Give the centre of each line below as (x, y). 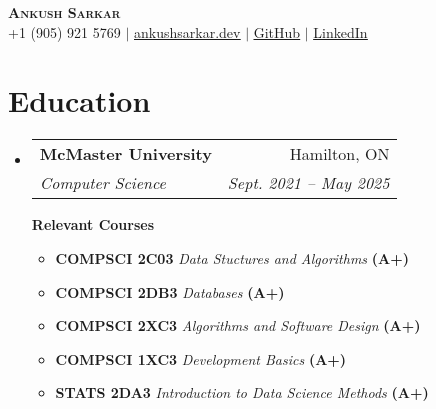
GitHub (277, 31)
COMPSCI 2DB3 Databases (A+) (170, 291)
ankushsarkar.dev (187, 31)
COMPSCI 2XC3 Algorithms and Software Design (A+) (238, 325)
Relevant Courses (93, 224)
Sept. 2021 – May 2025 (308, 183)
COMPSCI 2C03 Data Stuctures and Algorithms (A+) (232, 257)
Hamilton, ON (339, 154)
